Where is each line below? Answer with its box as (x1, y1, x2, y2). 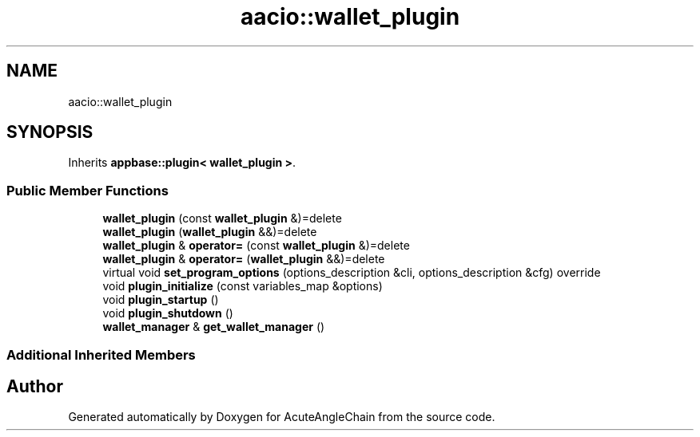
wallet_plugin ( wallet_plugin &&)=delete (102, 225, 317, 239)
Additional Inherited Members (6, 346, 196, 363)
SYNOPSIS (6, 122, 93, 143)
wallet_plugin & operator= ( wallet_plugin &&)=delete (102, 252, 385, 266)
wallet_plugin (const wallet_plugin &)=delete (102, 211, 342, 226)
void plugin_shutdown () (102, 306, 233, 321)
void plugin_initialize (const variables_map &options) (102, 279, 383, 293)
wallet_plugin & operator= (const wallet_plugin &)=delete (102, 238, 410, 253)
